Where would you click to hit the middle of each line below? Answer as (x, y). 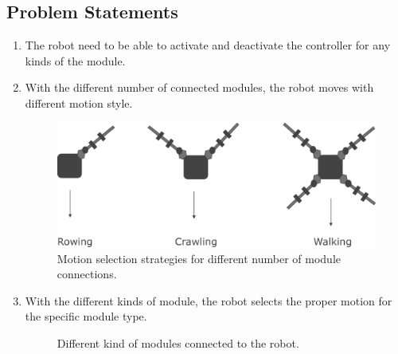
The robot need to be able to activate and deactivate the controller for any (208, 45)
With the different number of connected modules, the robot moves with (199, 87)
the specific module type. (86, 316)
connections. (87, 274)
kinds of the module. (75, 60)
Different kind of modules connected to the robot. (178, 342)
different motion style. (79, 102)
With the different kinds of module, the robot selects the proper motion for (209, 300)
